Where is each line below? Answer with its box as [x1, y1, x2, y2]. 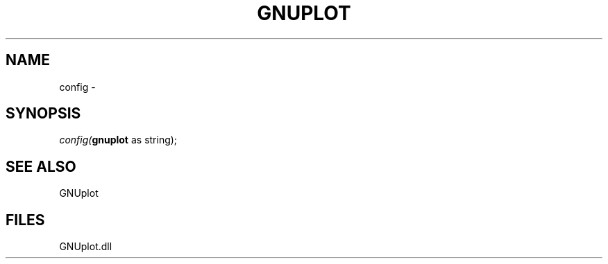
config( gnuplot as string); [59, 134, 178, 146]
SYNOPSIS [6, 105, 81, 123]
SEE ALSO [6, 157, 76, 175]
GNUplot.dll [59, 240, 112, 253]
